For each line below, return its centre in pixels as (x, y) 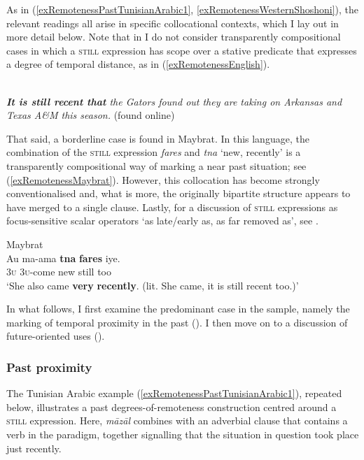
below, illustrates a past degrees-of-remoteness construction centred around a (171, 407)
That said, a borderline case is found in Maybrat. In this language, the (158, 138)
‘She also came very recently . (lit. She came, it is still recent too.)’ (153, 285)
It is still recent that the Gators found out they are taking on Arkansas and (174, 101)
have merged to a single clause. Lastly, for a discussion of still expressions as (172, 207)
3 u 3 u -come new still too (59, 272)
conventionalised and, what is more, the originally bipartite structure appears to (178, 193)
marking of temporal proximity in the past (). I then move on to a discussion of (177, 322)
